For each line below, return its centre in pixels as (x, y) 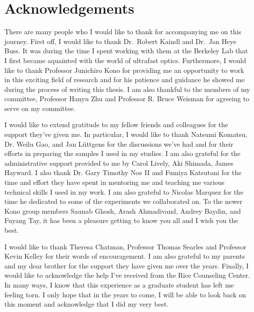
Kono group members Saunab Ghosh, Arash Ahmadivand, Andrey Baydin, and (123, 211)
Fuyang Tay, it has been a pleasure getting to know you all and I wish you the (121, 220)
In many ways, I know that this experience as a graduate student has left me (119, 284)
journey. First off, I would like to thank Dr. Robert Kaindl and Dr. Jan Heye (120, 41)
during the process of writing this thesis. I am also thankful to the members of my (127, 89)
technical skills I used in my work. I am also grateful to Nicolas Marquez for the (124, 191)
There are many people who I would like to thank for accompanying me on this (123, 32)
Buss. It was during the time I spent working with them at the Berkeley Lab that (126, 51)
